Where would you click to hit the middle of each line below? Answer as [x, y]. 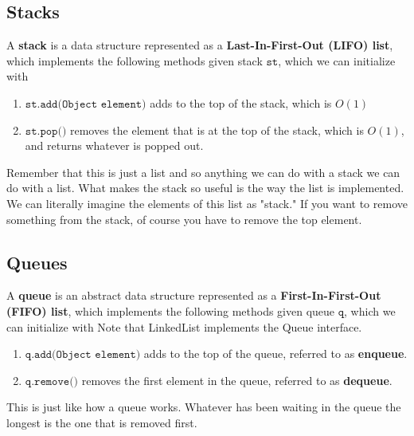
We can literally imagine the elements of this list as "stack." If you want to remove [207, 203]
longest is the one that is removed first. [102, 422]
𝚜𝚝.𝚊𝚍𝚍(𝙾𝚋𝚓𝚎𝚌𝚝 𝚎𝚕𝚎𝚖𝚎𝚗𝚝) [86, 104]
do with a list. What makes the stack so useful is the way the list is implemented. [205, 188]
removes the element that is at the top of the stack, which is [217, 130]
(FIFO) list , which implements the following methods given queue [171, 310]
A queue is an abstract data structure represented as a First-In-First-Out [194, 295]
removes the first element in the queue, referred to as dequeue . [237, 380]
